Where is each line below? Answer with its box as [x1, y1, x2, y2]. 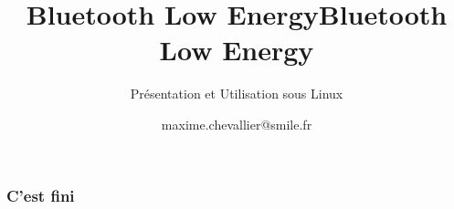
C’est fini [6, 183, 75, 206]
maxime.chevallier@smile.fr [161, 114, 312, 133]
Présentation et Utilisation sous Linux [130, 84, 343, 103]
